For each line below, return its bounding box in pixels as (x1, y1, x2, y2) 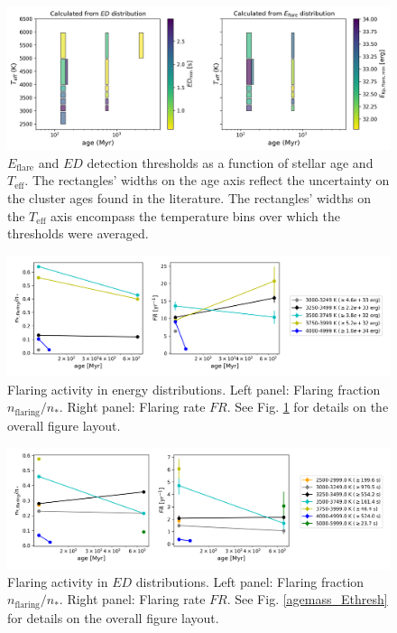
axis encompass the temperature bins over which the (51, 206, 340, 225)
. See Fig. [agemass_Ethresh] (226, 590, 388, 609)
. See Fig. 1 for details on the (226, 397, 389, 416)
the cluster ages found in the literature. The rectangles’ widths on (7, 188, 371, 207)
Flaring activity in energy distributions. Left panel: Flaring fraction (7, 379, 381, 398)
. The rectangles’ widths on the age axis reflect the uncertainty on (24, 171, 390, 190)
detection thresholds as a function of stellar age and (87, 153, 374, 172)
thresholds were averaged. (7, 224, 149, 243)
